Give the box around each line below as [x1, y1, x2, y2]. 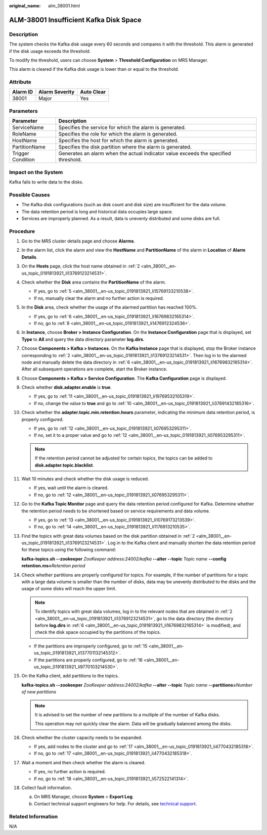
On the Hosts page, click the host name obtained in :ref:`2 [21, 263, 140, 269]
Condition [12, 156, 35, 163]
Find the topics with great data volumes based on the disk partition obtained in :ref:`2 [21, 533, 195, 539]
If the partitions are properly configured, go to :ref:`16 [34, 657, 143, 663]
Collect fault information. [21, 785, 72, 791]
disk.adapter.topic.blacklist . [35, 462, 94, 468]
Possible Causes [9, 191, 50, 198]
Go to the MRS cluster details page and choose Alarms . [21, 238, 135, 244]
